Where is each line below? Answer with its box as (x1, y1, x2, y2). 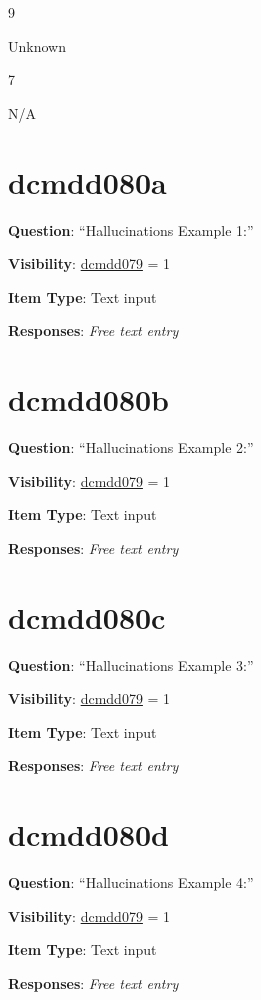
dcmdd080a (8, 161, 167, 202)
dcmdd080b (8, 379, 170, 420)
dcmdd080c (8, 596, 166, 637)
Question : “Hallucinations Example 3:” (8, 654, 254, 675)
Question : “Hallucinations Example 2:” (8, 437, 254, 457)
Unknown (8, 35, 66, 56)
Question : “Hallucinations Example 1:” (8, 219, 254, 240)
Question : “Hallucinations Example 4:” (8, 872, 254, 892)
